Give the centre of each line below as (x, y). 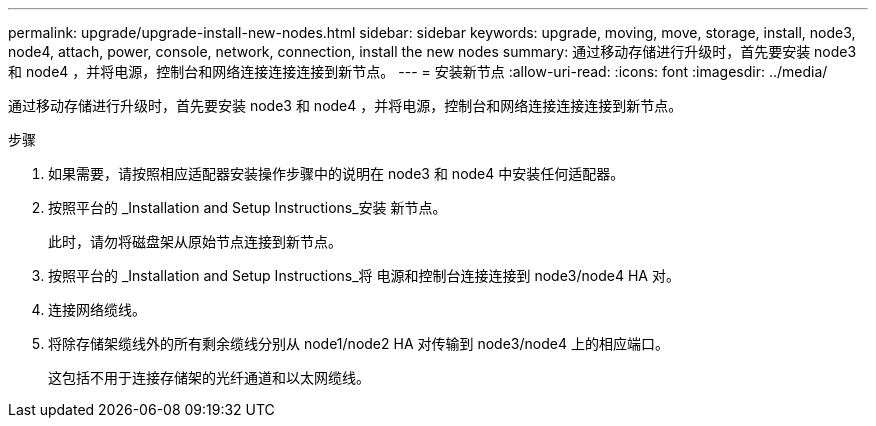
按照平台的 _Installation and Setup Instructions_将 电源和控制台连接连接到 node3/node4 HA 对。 (364, 275)
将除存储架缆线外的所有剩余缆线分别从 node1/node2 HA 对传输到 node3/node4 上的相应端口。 (358, 343)
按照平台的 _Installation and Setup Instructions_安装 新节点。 (247, 207)
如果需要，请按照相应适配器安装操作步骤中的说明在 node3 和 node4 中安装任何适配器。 (336, 173)
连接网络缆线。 (97, 309)
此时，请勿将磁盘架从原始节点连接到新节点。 (195, 241)
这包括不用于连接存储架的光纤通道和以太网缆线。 (209, 377)
